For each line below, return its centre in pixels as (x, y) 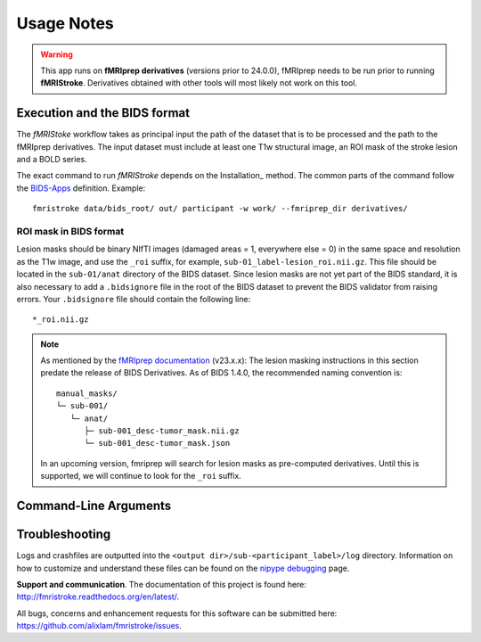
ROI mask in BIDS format (70, 231)
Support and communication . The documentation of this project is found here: (162, 584)
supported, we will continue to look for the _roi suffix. (141, 476)
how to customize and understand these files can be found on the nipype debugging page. (183, 568)
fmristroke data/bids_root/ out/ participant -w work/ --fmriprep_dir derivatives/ (220, 209)
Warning (57, 54)
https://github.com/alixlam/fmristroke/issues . (99, 626)
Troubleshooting (64, 535)
